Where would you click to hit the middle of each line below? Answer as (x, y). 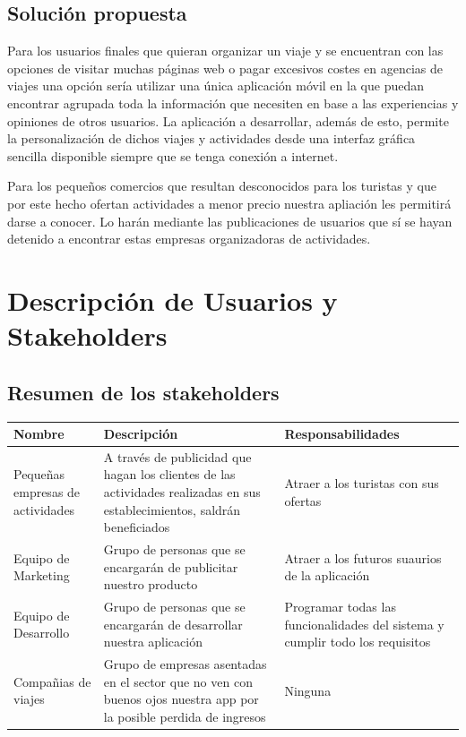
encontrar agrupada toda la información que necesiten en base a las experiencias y (233, 103)
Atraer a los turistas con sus (362, 483)
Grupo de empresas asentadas (185, 664)
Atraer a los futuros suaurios (363, 557)
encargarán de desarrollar (173, 624)
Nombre (39, 433)
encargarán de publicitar (171, 566)
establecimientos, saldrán (172, 509)
